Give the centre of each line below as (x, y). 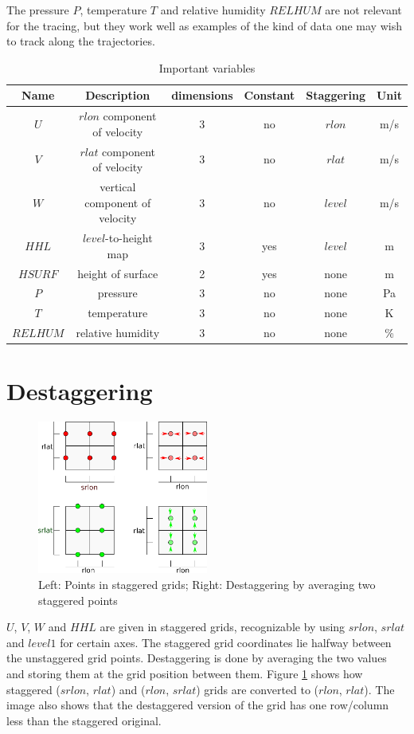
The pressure (38, 10)
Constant (269, 95)
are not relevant (363, 10)
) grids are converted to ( (258, 689)
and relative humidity (213, 10)
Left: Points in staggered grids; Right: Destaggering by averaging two (207, 585)
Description (118, 95)
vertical (118, 187)
